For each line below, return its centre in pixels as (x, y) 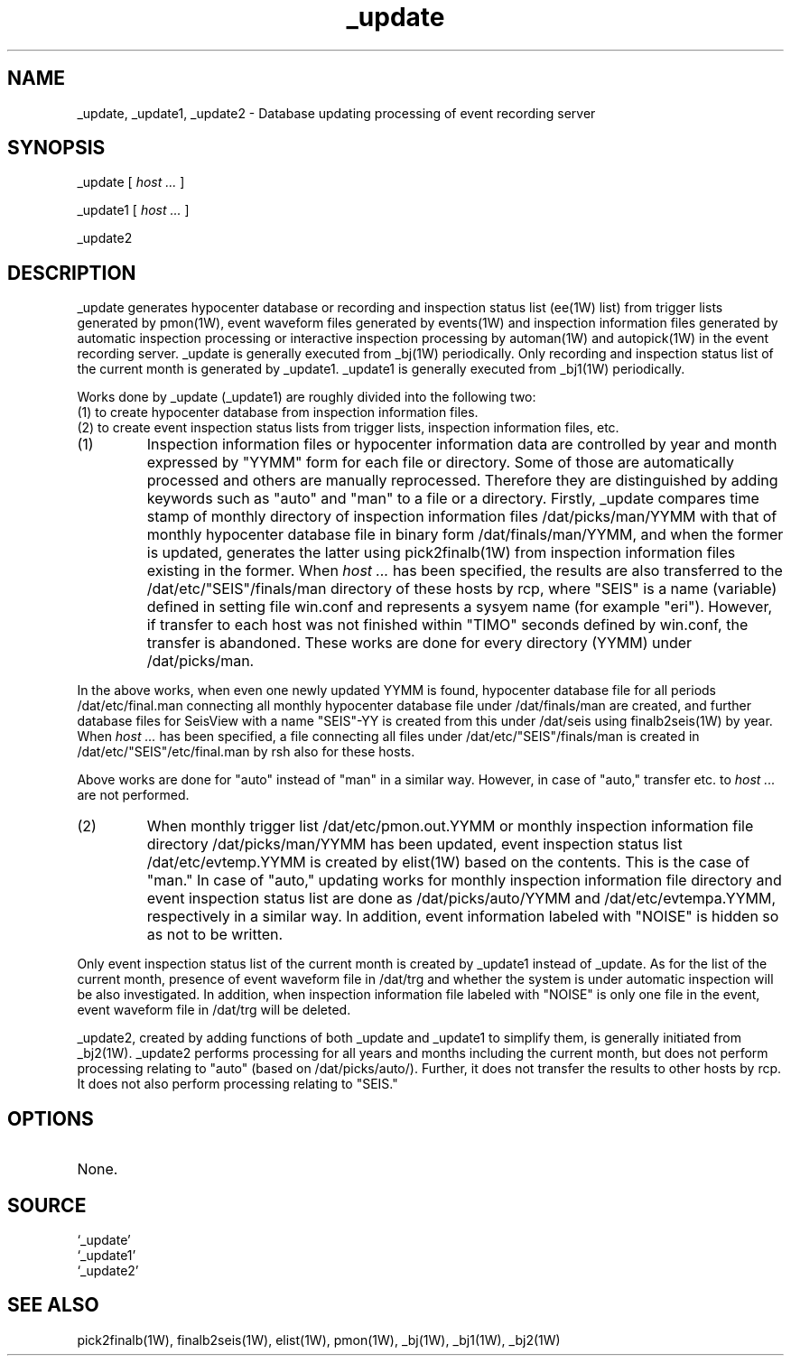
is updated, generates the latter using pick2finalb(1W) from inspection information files (441, 553)
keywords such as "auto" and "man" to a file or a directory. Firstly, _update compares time (453, 499)
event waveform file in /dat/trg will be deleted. (214, 1010)
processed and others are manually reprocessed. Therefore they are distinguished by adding (462, 481)
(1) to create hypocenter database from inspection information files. (278, 413)
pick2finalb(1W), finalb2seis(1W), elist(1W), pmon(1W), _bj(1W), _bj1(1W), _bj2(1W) (319, 1340)
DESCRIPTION (72, 273)
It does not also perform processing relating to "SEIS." (237, 1084)
